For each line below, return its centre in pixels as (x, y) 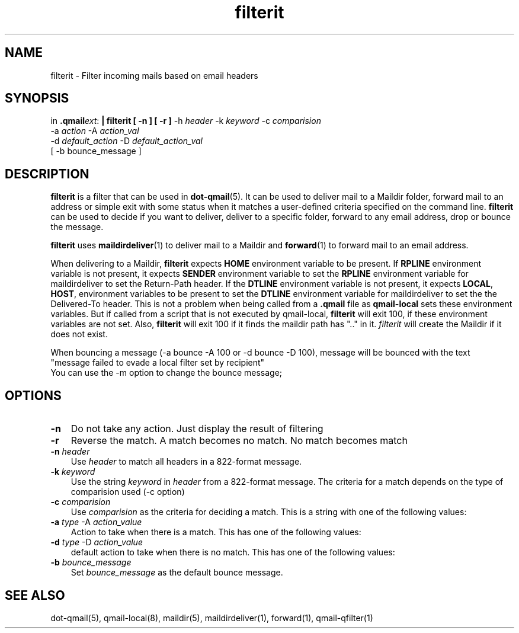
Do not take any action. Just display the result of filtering (197, 429)
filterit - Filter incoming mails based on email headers (154, 75)
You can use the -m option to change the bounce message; (166, 373)
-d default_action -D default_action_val (126, 141)
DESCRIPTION (47, 174)
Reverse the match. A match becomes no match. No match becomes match (239, 441)
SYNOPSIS (37, 98)
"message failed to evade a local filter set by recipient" (158, 363)
